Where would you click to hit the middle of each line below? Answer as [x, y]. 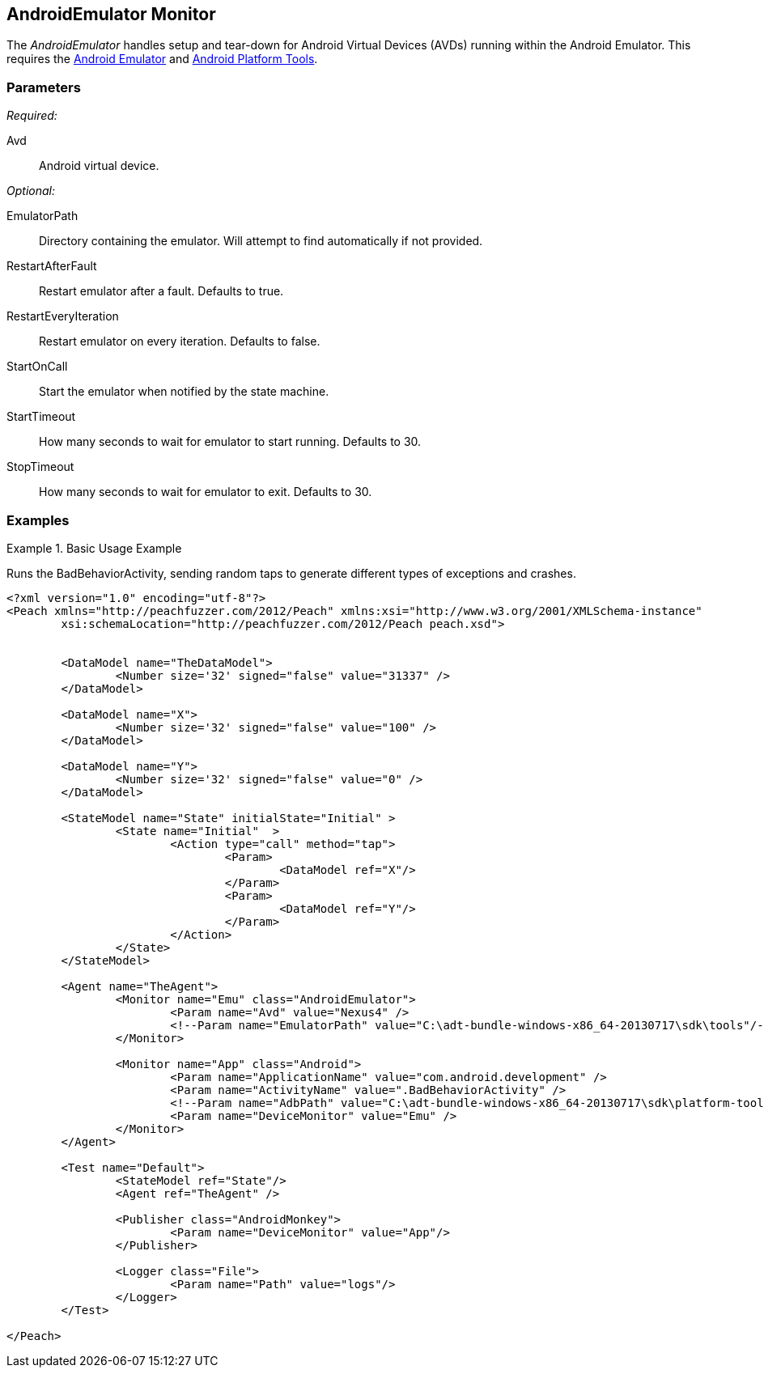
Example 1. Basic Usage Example [94, 548]
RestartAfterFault [52, 266]
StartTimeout [41, 417]
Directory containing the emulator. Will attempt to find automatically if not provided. [261, 241]
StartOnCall [37, 367]
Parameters [44, 87]
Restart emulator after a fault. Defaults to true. [161, 291]
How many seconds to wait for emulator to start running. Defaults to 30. [230, 442]
